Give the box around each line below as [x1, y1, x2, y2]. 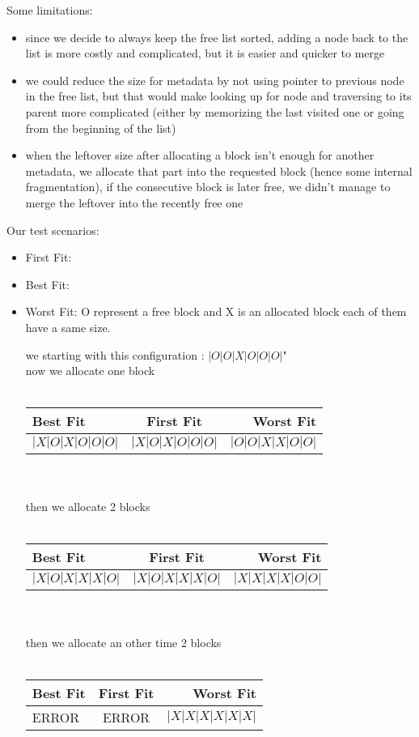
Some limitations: [6, 2, 93, 18]
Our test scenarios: [6, 221, 99, 238]
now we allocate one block [25, 362, 155, 379]
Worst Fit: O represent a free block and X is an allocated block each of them [25, 303, 407, 320]
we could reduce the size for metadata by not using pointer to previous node [25, 71, 404, 88]
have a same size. [25, 318, 111, 335]
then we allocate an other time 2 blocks [25, 633, 222, 650]
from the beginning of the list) [25, 119, 176, 136]
